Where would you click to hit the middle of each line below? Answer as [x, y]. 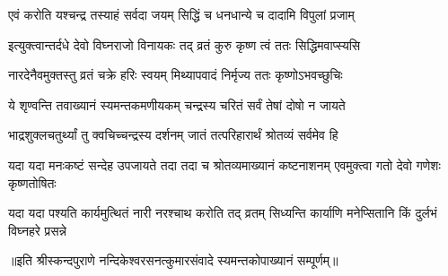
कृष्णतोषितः [32, 182]
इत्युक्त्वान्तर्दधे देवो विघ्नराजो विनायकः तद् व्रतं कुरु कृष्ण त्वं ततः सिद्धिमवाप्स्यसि [184, 44]
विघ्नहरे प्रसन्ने [38, 230]
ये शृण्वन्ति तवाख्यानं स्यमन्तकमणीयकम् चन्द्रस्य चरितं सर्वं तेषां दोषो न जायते [177, 104]
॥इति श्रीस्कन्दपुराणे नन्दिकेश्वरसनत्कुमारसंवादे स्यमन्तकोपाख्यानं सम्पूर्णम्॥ [173, 260]
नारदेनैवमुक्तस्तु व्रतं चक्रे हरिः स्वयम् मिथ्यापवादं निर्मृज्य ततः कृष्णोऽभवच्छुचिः [176, 75]
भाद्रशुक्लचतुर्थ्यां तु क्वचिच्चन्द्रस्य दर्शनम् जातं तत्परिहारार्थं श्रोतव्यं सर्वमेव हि [173, 135]
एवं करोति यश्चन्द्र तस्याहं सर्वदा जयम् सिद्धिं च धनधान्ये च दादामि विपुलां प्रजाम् [181, 14]
